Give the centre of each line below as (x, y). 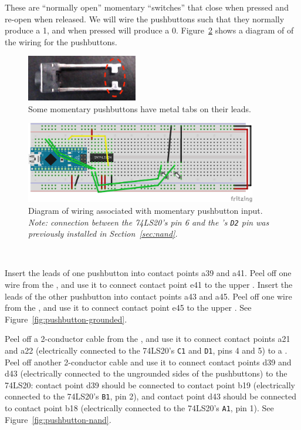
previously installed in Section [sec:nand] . (103, 234)
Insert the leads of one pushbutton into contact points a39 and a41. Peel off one (148, 273)
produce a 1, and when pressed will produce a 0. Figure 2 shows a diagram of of (149, 30)
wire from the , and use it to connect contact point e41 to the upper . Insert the (149, 285)
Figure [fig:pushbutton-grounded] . (66, 319)
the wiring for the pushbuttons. (61, 41)
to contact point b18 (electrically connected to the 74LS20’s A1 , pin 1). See (139, 408)
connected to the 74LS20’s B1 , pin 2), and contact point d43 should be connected (150, 396)
